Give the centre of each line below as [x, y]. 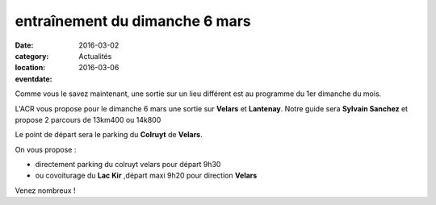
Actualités [95, 56]
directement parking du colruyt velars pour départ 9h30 [128, 165]
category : [32, 56]
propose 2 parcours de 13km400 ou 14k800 [88, 119]
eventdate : [34, 79]
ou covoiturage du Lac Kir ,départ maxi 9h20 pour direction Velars [146, 176]
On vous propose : [46, 149]
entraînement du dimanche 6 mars [133, 21]
